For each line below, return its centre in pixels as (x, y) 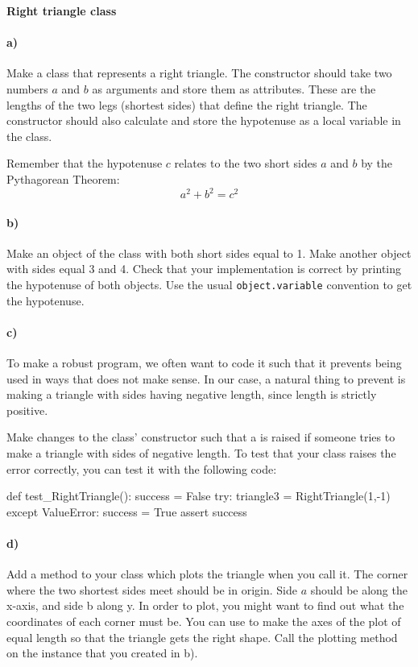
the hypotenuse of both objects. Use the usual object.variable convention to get (209, 285)
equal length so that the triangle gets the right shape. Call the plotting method (202, 637)
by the (377, 163)
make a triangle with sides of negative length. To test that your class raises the (201, 453)
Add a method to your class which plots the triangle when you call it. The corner (207, 574)
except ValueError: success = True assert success (127, 511)
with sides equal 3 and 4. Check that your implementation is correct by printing (204, 269)
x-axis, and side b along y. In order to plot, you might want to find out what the (205, 605)
